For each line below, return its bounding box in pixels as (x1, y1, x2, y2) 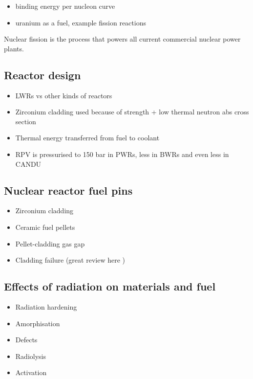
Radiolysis (15, 351, 46, 361)
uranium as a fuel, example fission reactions (15, 17, 146, 27)
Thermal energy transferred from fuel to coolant (15, 133, 160, 143)
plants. (4, 43, 24, 53)
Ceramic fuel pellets (15, 222, 75, 232)
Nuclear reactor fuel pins (4, 182, 133, 198)
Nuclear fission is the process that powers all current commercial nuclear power (4, 34, 241, 44)
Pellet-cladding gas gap (15, 238, 85, 248)
